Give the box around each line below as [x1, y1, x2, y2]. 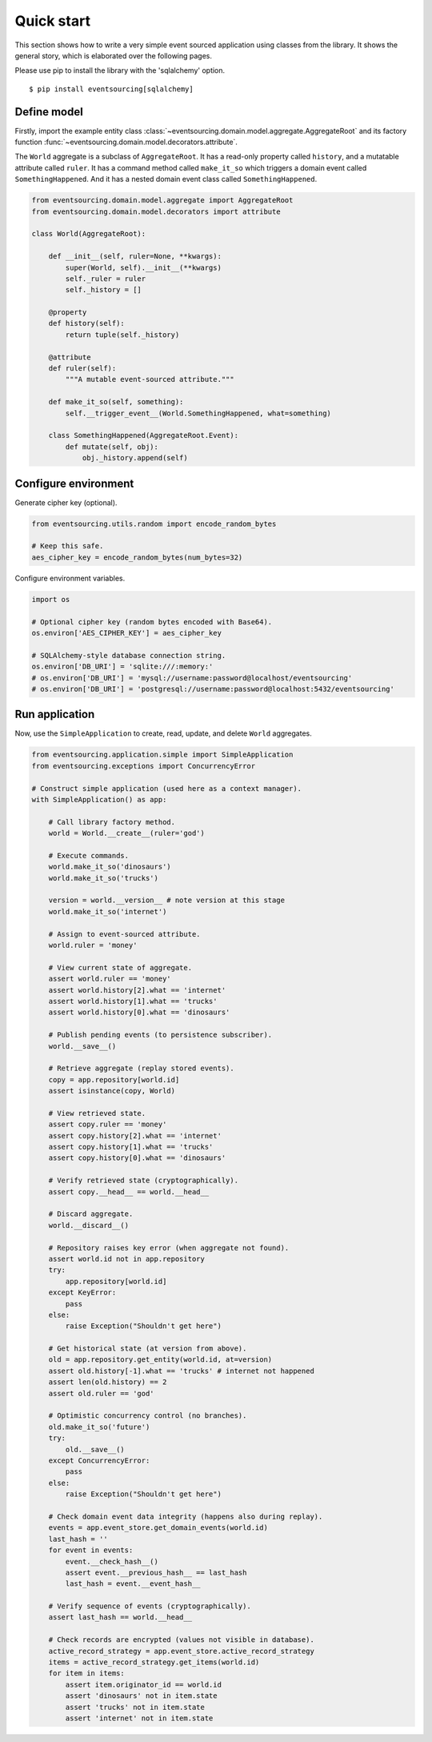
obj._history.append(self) [82, 453, 188, 463]
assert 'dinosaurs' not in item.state [65, 1692, 218, 1700]
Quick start [14, 12, 91, 30]
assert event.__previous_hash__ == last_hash [65, 1567, 247, 1577]
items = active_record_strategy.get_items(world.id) [48, 1658, 260, 1667]
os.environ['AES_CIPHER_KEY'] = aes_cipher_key [31, 628, 222, 637]
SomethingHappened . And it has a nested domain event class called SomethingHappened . [14, 175, 318, 184]
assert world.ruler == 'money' [48, 974, 171, 984]
